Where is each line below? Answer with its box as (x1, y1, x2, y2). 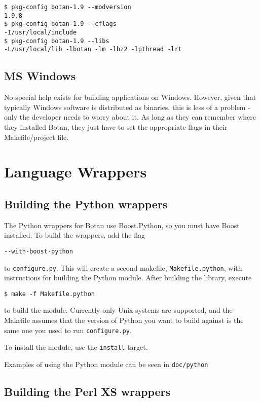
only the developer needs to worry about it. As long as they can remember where (4, 112, 256, 122)
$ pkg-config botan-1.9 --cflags (4, 20, 117, 28)
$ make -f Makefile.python (4, 290, 95, 298)
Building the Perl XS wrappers (4, 383, 171, 399)
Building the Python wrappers (4, 196, 168, 211)
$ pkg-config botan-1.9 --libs (4, 37, 109, 45)
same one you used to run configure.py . (4, 324, 132, 335)
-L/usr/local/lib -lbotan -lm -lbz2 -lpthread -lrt (4, 46, 182, 53)
